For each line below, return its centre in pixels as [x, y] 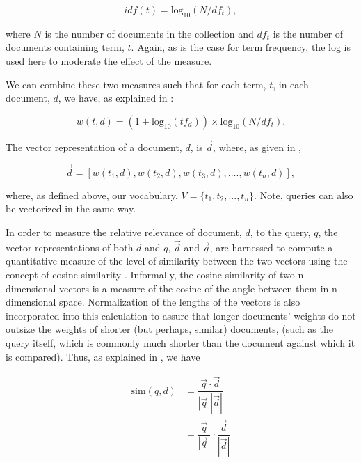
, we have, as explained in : [116, 98]
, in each [291, 84]
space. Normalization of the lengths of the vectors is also [180, 302]
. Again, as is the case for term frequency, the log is [241, 47]
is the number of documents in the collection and [149, 33]
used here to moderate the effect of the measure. [109, 60]
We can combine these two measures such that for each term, [136, 84]
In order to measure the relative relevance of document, [124, 231]
